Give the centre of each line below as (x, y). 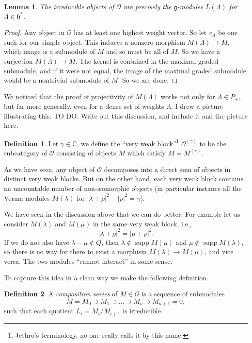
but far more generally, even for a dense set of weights (84, 106)
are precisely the (148, 6)
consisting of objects (86, 153)
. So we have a (199, 51)
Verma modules (27, 197)
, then (110, 242)
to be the (213, 143)
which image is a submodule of (49, 51)
